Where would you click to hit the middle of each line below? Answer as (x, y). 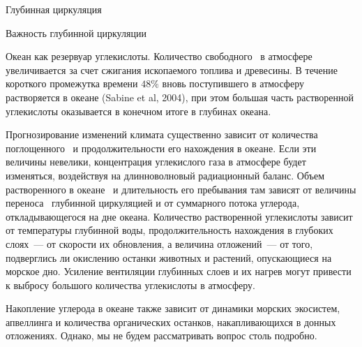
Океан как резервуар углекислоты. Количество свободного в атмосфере (159, 56)
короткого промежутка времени (72, 83)
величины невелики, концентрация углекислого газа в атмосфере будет (156, 162)
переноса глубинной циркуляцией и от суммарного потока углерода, (153, 203)
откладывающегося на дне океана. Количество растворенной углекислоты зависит (179, 216)
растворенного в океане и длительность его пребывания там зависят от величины (181, 189)
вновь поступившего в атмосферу (233, 83)
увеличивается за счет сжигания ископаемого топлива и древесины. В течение (172, 69)
